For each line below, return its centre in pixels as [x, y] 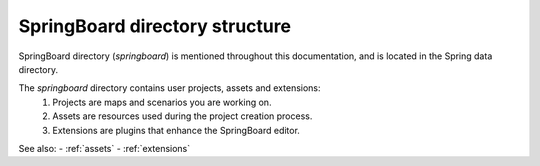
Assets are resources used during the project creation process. [182, 116]
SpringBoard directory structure [155, 26]
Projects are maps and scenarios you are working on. [162, 102]
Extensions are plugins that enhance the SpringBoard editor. [176, 130]
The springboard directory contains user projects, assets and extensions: [169, 88]
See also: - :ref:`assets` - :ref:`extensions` [104, 148]
